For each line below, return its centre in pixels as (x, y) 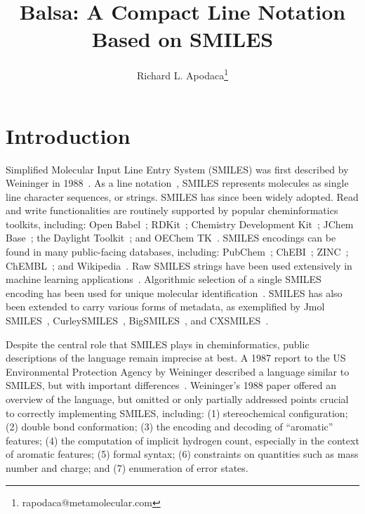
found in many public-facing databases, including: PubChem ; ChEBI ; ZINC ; (177, 252)
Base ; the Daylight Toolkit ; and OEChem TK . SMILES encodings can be (171, 238)
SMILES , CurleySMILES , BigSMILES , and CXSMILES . (137, 321)
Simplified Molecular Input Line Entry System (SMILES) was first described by (177, 169)
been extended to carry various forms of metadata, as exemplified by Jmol (165, 307)
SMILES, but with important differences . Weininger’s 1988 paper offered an (171, 385)
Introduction (68, 135)
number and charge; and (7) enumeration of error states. (127, 467)
